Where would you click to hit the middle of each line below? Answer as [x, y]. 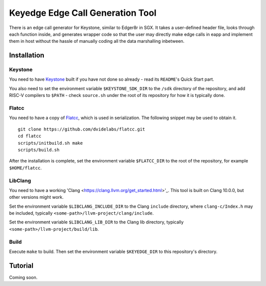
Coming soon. [23, 277]
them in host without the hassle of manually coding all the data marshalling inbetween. [97, 41]
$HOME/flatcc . [25, 168]
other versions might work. [36, 197]
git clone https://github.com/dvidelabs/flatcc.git [82, 129]
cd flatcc [30, 136]
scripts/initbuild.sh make [50, 143]
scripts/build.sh [39, 150]
